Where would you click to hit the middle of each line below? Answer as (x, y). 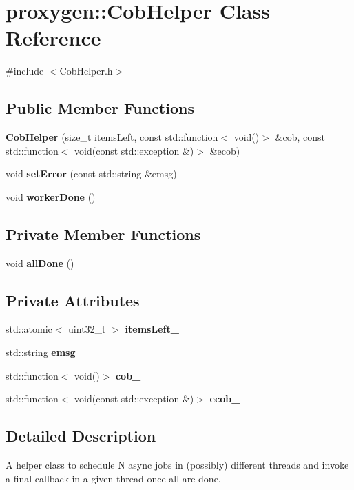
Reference (53, 38)
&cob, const (300, 137)
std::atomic (29, 329)
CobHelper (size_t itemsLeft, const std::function (112, 137)
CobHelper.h (86, 71)
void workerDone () (51, 196)
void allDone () (40, 263)
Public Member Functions (100, 108)
